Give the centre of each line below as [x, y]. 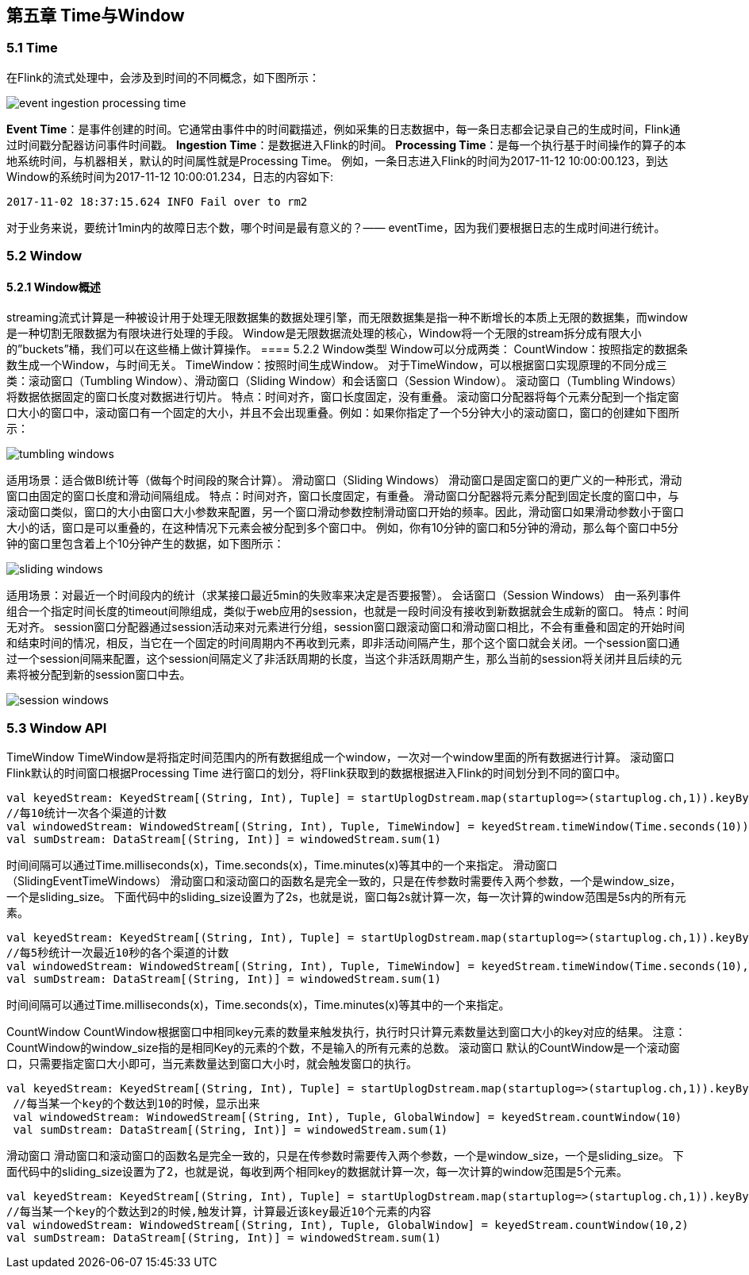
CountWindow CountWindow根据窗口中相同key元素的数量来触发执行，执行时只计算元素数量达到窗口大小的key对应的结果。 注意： [346, 1032]
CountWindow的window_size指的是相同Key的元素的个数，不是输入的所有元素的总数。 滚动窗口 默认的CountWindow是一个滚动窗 [344, 1048]
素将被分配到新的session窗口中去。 [99, 675]
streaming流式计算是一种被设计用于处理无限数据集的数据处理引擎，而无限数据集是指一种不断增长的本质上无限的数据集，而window [347, 318]
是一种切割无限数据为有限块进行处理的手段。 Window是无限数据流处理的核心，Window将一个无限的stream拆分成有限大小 [324, 333]
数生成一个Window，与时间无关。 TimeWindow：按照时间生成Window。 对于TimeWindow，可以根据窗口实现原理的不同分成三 [337, 365]
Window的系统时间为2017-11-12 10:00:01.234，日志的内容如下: [170, 176]
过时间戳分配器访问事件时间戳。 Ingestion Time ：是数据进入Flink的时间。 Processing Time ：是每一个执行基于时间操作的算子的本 [346, 144]
